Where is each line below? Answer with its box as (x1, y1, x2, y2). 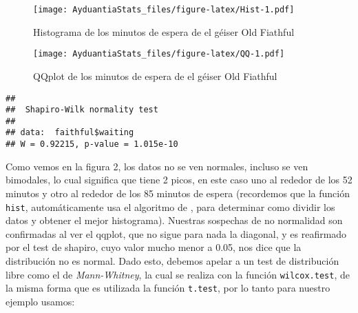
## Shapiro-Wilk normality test (6, 105, 158, 115)
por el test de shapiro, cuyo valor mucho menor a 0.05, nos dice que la (6, 240, 302, 254)
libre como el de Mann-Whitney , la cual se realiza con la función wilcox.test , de (6, 267, 350, 281)
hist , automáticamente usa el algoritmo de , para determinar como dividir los (6, 199, 335, 214)
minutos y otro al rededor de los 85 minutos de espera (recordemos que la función (6, 185, 350, 200)
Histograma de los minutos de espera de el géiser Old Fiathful (33, 24, 295, 39)
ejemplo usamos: (6, 294, 75, 308)
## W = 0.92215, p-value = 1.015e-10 (6, 139, 178, 150)
